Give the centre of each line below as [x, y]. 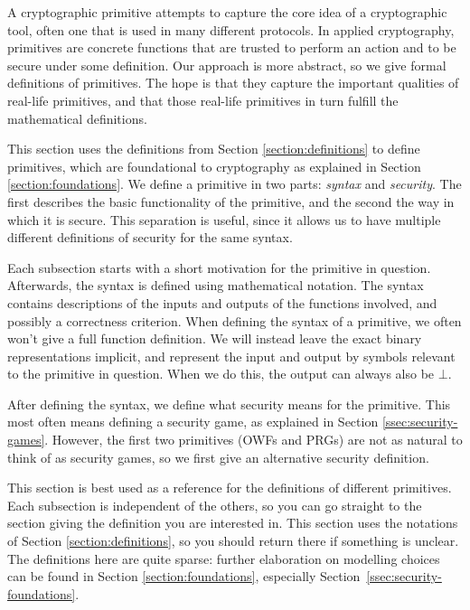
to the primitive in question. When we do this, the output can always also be [221, 374]
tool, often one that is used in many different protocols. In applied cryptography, [231, 29]
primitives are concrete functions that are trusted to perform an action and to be [232, 47]
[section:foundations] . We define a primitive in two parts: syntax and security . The [235, 184]
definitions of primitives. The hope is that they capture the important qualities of [233, 83]
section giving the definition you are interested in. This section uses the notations [233, 523]
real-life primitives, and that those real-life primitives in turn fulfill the [203, 100]
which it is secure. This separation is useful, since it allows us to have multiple [224, 219]
